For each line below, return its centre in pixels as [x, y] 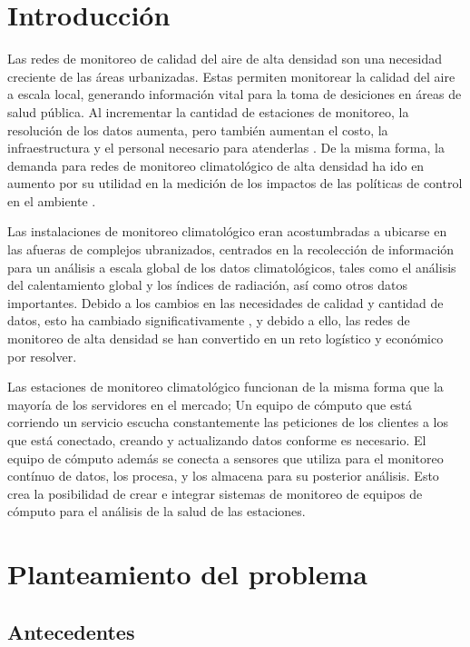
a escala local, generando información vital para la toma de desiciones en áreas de [235, 94]
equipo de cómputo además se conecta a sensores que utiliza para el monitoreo [225, 458]
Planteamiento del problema [187, 574]
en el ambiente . [52, 200]
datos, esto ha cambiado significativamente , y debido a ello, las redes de [209, 320]
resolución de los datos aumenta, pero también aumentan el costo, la [198, 129]
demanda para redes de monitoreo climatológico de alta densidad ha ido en [216, 165]
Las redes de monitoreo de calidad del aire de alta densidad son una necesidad [225, 59]
